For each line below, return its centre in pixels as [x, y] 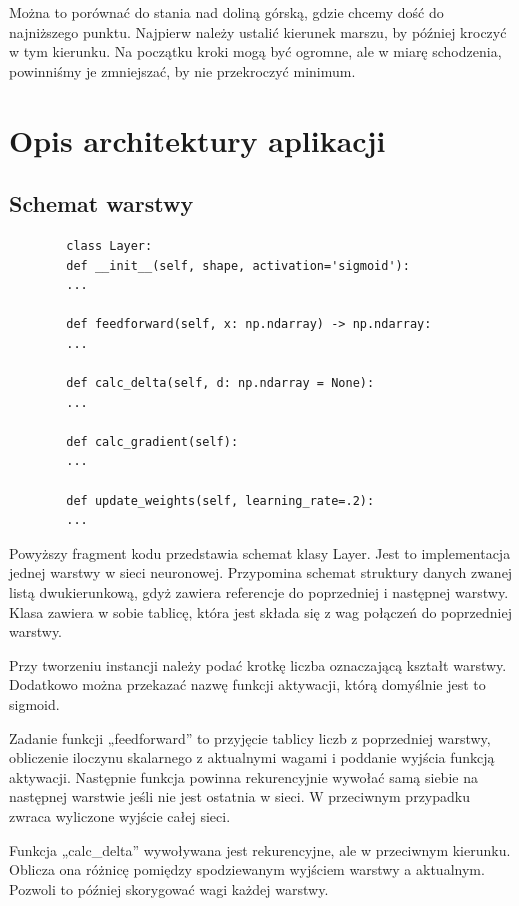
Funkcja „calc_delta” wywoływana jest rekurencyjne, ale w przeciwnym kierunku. [260, 849]
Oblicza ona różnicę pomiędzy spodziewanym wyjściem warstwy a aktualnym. [247, 869]
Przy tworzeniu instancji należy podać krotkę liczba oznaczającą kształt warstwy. [258, 664]
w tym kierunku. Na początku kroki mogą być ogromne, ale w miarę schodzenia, [255, 51]
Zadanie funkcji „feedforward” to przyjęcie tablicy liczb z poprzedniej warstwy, [250, 737]
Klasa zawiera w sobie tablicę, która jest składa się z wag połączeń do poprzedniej [260, 611]
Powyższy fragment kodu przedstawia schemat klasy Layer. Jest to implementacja [260, 552]
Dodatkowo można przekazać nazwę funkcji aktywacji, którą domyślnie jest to [247, 684]
